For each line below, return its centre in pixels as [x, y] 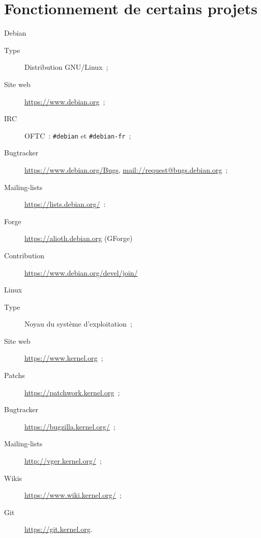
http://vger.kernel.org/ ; [63, 461]
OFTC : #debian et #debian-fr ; [78, 135]
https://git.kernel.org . [59, 529]
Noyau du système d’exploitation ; [78, 324]
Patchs [14, 375]
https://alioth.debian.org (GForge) [79, 238]
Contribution [24, 255]
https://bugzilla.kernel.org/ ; [70, 426]
